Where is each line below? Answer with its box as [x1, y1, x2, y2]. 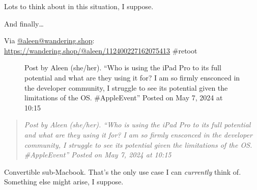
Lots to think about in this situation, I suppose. [4, 1, 154, 11]
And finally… [4, 18, 44, 29]
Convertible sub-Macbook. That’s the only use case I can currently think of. [4, 166, 241, 177]
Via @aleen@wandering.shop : [4, 35, 95, 46]
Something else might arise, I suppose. [4, 176, 124, 187]
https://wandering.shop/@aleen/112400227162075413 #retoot [4, 45, 197, 56]
